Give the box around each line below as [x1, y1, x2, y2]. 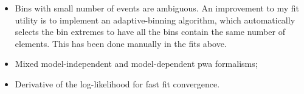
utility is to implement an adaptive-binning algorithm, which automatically [15, 13, 295, 26]
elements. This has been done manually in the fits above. [15, 37, 227, 49]
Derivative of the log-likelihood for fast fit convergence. [15, 77, 220, 90]
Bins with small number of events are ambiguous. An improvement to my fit [15, 2, 300, 14]
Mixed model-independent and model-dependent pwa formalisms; [15, 57, 258, 70]
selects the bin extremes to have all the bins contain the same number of [15, 25, 285, 38]
